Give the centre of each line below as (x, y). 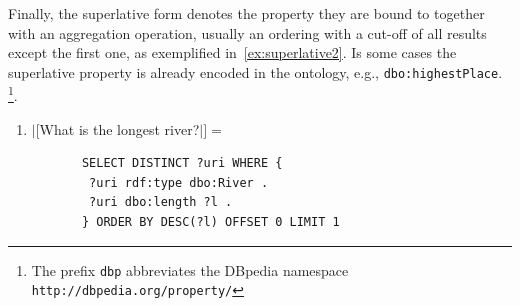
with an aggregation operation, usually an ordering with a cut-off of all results (247, 32)
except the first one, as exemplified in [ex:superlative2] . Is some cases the (232, 52)
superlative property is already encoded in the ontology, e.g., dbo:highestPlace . (255, 71)
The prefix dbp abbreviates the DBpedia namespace (190, 269)
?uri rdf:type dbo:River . (179, 182)
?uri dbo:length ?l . (161, 202)
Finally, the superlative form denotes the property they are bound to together (246, 13)
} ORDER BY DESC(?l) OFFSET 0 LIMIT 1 (210, 222)
